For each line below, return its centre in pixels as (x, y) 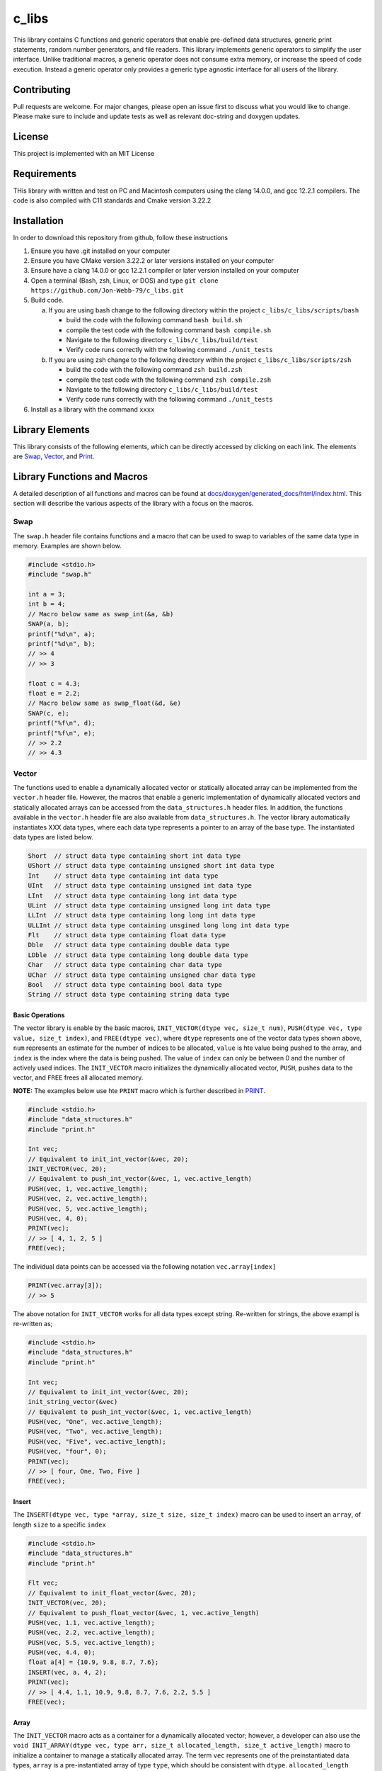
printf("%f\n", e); (62, 733)
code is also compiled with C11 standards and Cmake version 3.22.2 (112, 200)
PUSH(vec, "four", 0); (67, 1452)
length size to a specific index (59, 1524)
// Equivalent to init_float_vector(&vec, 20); (112, 1593)
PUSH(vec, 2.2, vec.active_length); (92, 1633)
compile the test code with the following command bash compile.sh (169, 330)
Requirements (45, 174)
